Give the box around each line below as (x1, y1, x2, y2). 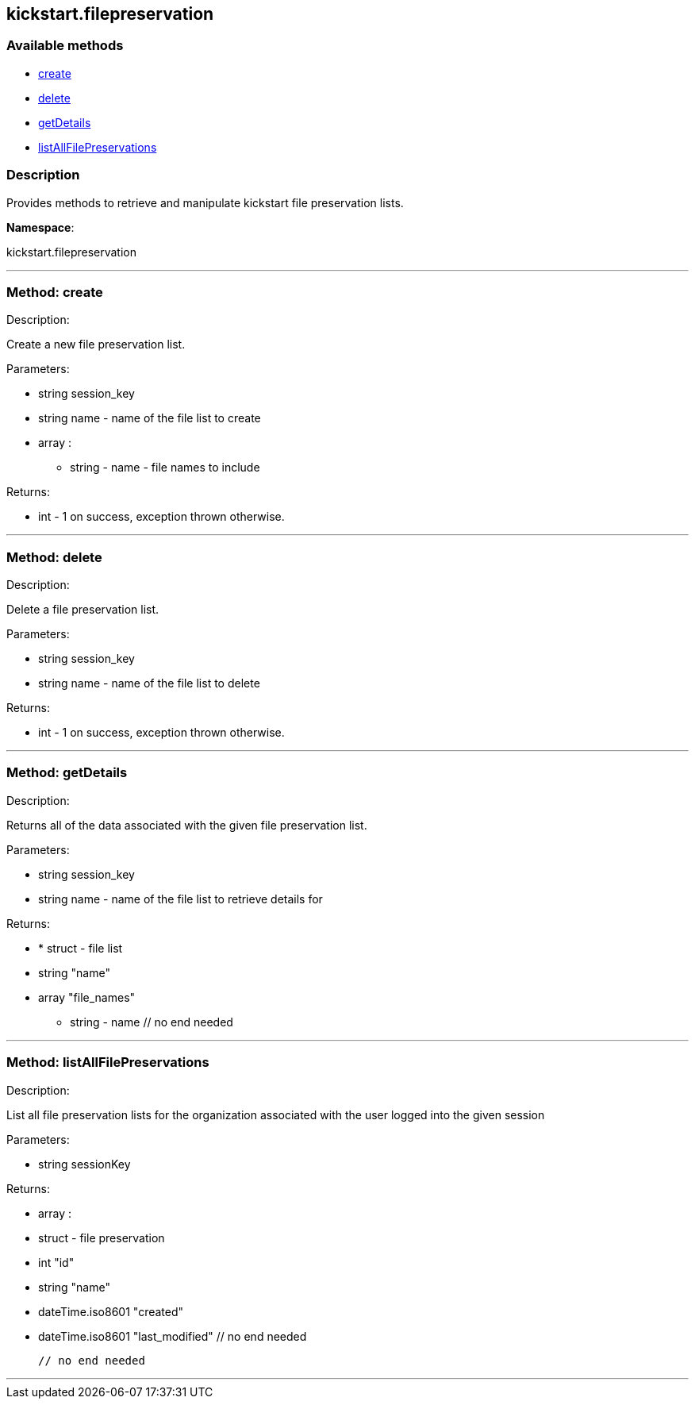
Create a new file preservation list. (6, 337, 186, 352)
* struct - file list (38, 941, 123, 955)
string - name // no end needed (70, 1014, 233, 1029)
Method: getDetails (6, 764, 128, 781)
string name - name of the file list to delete (38, 676, 260, 691)
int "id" (38, 1255, 75, 1269)
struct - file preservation (38, 1230, 165, 1245)
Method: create (6, 283, 103, 300)
